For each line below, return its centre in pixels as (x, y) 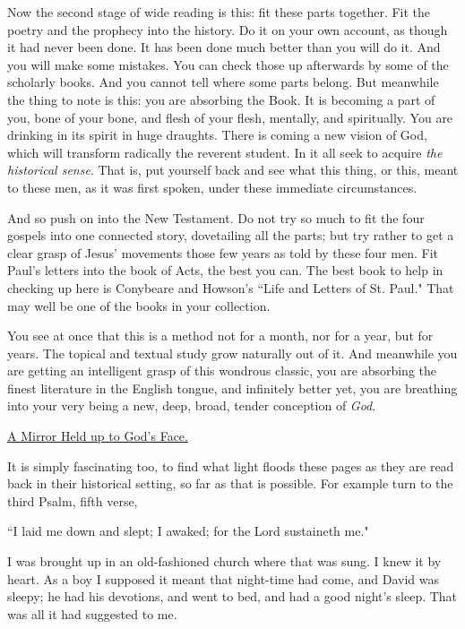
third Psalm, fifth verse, (73, 500)
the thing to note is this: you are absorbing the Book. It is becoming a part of (221, 99)
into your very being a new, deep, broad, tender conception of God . (192, 405)
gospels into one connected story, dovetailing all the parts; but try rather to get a (231, 235)
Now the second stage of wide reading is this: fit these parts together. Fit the (219, 12)
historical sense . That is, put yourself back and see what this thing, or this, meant (233, 170)
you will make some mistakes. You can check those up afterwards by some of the (228, 64)
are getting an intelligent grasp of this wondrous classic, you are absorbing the (222, 371)
